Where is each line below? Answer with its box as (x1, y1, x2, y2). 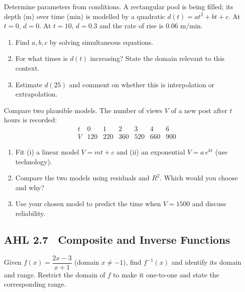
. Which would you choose (160, 173, 238, 183)
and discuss (192, 198, 226, 209)
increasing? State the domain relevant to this (90, 53, 225, 63)
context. (15, 62, 40, 73)
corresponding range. (4, 279, 66, 289)
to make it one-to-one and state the (113, 269, 219, 279)
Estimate (15, 79, 42, 89)
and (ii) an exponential (116, 147, 185, 156)
